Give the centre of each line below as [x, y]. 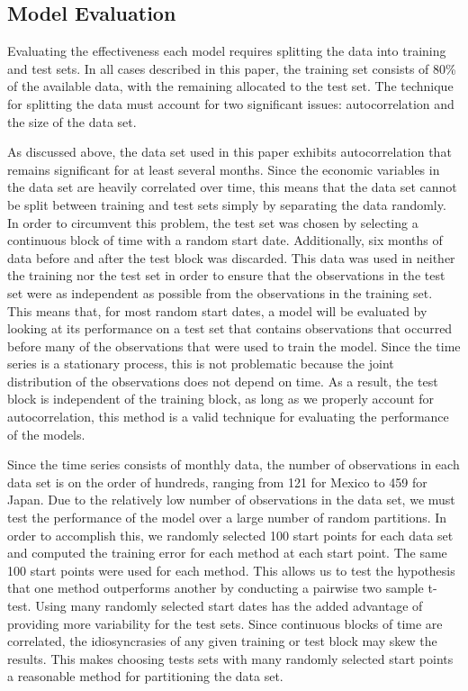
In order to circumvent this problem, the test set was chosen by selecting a [213, 222]
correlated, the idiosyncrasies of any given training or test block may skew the [222, 641]
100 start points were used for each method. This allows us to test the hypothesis [231, 570]
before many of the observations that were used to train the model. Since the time [234, 345]
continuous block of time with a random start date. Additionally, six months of [225, 240]
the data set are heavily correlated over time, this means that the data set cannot [232, 187]
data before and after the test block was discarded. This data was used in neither [231, 257]
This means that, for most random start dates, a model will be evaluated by [217, 310]
